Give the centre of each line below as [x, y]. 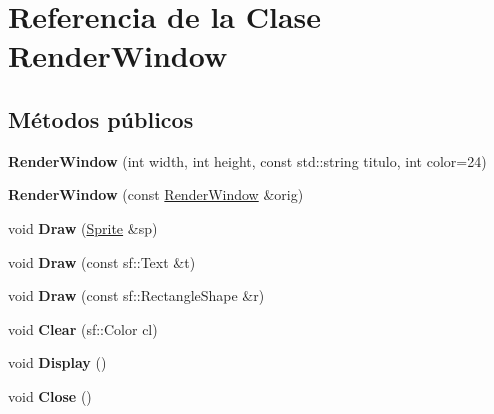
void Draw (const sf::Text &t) [102, 261]
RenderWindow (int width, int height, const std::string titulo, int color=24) [247, 160]
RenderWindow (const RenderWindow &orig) [156, 194]
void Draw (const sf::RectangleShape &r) [136, 295]
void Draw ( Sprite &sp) [83, 227]
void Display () [57, 362]
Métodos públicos [101, 118]
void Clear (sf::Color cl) [83, 328]
